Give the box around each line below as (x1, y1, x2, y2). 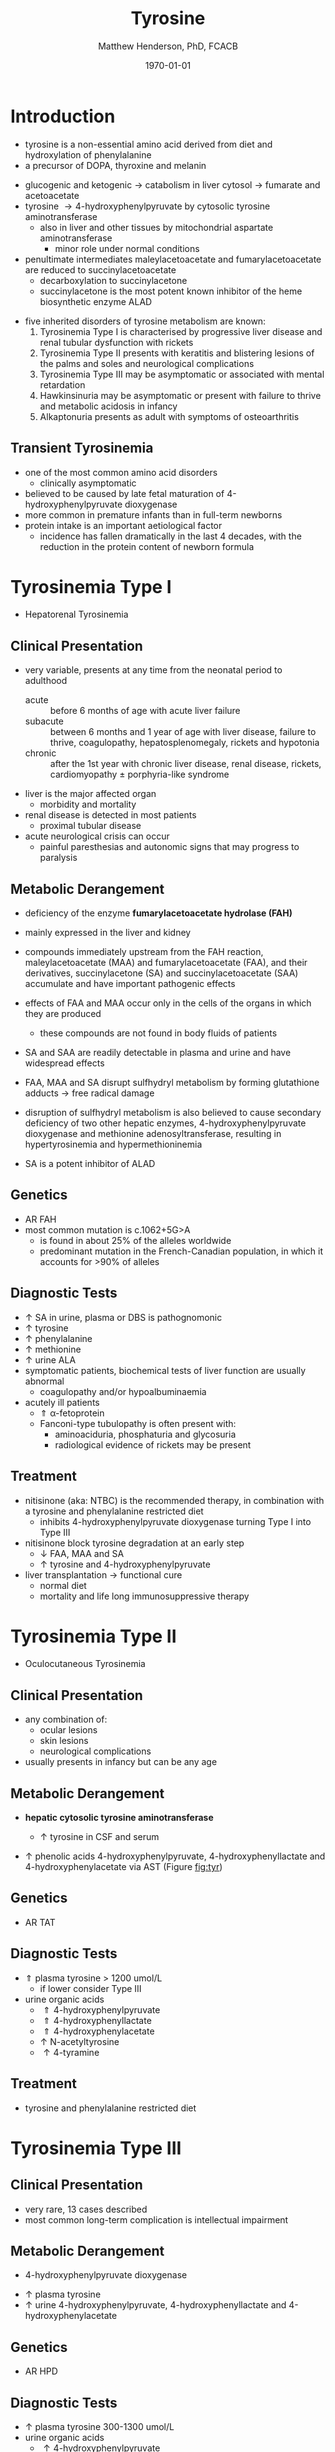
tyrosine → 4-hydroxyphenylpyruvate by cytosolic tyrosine (24, 200, 271, 212)
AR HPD (24, 2365, 58, 2377)
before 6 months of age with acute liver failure (49, 705, 241, 717)
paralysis (39, 852, 78, 864)
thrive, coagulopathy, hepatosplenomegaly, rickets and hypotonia (49, 737, 320, 749)
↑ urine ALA (24, 1353, 77, 1366)
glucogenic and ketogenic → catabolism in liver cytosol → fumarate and (24, 178, 321, 191)
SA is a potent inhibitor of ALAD (24, 1158, 156, 1170)
